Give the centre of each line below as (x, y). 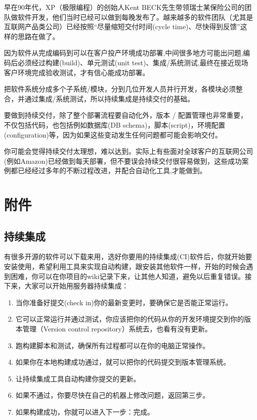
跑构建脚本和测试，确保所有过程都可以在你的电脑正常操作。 (112, 345)
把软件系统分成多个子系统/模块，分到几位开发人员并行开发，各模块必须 (120, 89)
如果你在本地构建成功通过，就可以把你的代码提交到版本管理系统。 (123, 362)
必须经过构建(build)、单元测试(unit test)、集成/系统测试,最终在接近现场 (133, 62)
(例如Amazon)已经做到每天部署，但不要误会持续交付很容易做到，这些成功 (123, 161)
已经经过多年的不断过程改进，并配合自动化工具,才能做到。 (112, 170)
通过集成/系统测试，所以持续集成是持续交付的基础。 (109, 98)
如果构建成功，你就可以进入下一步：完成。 (85, 412)
